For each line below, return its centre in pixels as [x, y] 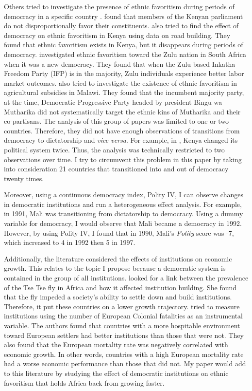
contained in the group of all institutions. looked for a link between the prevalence [126, 278]
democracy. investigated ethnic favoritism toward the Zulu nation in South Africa [125, 54]
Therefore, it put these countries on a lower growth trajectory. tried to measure [122, 306]
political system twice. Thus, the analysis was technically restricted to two [114, 149]
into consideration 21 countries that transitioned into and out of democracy [116, 169]
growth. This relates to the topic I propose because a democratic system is [115, 268]
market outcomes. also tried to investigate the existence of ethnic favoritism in [120, 83]
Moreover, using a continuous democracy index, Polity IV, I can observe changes [124, 195]
